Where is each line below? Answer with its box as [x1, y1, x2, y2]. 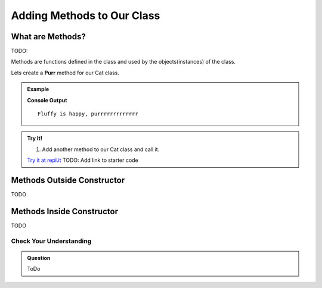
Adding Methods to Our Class [11, 9, 160, 22]
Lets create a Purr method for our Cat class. [11, 69, 119, 76]
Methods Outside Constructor [11, 176, 125, 185]
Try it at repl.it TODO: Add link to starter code [27, 156, 138, 164]
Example [27, 86, 49, 93]
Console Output [27, 96, 67, 104]
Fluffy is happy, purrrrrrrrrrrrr [38, 111, 138, 117]
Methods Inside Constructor [11, 206, 119, 217]
